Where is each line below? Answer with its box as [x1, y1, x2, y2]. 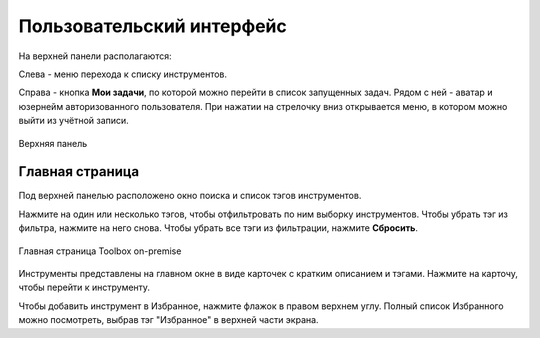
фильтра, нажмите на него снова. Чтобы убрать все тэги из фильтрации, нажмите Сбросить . [18, 222, 419, 234]
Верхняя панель [18, 137, 88, 149]
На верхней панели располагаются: [18, 50, 172, 62]
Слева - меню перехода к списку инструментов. [18, 68, 228, 80]
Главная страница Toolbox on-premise [18, 245, 182, 257]
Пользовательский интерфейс [18, 15, 287, 37]
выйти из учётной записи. [18, 115, 129, 127]
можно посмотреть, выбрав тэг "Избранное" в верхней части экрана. [18, 314, 319, 326]
